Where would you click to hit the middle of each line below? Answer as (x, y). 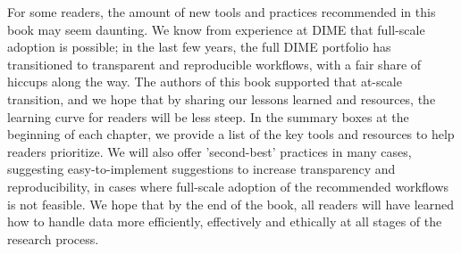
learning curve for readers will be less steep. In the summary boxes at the (208, 116)
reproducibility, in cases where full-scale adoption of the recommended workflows (228, 186)
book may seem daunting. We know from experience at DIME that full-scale (216, 29)
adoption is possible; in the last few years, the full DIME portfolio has (199, 47)
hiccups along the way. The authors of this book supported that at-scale (205, 82)
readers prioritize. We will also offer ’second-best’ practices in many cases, (210, 151)
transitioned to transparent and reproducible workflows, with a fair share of (214, 64)
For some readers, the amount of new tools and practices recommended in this (222, 12)
